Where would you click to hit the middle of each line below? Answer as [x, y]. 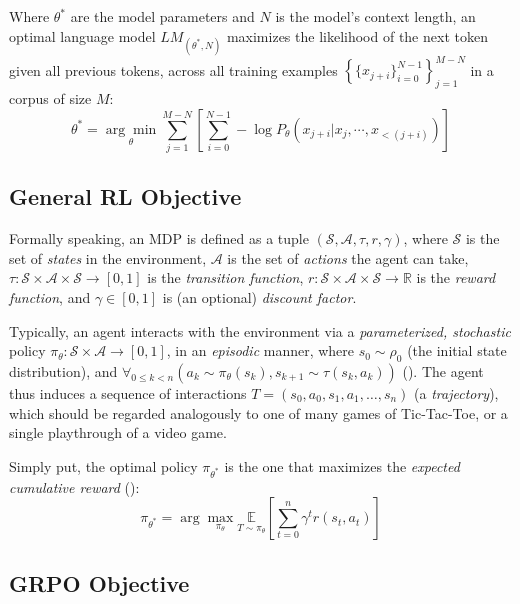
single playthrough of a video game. [118, 432]
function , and [50, 296]
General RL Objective [125, 196]
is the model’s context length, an [375, 16]
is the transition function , [225, 277]
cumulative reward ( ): [74, 486]
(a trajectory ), [456, 392]
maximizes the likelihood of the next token [357, 35]
